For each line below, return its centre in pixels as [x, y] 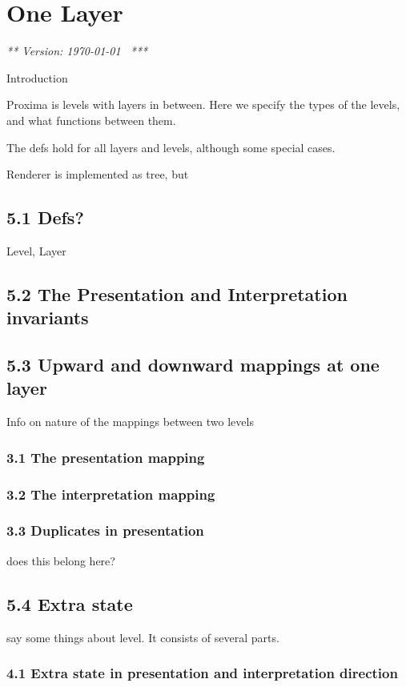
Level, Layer [36, 250]
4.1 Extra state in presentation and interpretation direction [202, 673]
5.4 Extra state [70, 603]
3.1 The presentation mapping [106, 457]
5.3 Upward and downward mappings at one [193, 365]
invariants [48, 317]
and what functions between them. [91, 120]
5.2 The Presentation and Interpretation [177, 293]
